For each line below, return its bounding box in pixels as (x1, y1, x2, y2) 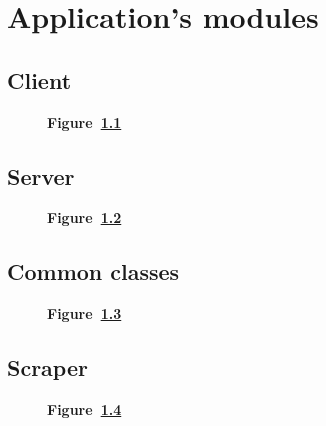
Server (7, 160, 75, 191)
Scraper (7, 352, 88, 383)
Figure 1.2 (47, 207, 122, 228)
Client (7, 64, 72, 95)
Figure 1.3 (47, 303, 122, 324)
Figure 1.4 (47, 398, 122, 419)
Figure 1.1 (47, 111, 122, 132)
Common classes (7, 256, 180, 287)
